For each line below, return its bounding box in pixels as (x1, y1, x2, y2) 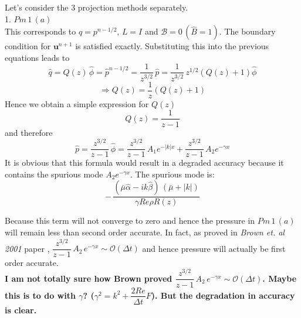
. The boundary (219, 25, 276, 37)
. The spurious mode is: (130, 167, 215, 180)
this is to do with (5, 289, 76, 301)
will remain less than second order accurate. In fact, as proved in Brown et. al (5, 226, 285, 238)
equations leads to (5, 51, 70, 63)
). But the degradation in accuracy (151, 289, 295, 301)
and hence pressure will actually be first (142, 242, 286, 254)
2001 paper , (5, 242, 50, 254)
